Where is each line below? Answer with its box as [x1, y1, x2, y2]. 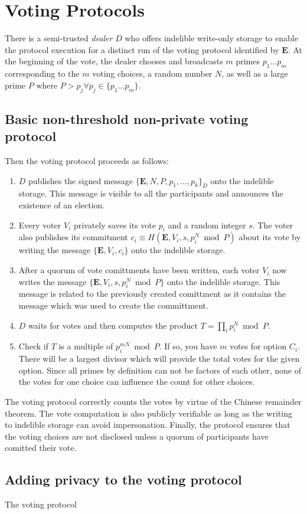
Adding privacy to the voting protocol [5, 470, 242, 489]
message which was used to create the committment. [18, 299, 208, 312]
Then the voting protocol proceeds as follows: [5, 155, 169, 167]
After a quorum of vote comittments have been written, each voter [18, 264, 260, 276]
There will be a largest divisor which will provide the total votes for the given [18, 352, 300, 365]
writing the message [18, 244, 91, 256]
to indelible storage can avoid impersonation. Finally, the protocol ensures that [5, 418, 290, 431]
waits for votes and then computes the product [28, 319, 198, 331]
